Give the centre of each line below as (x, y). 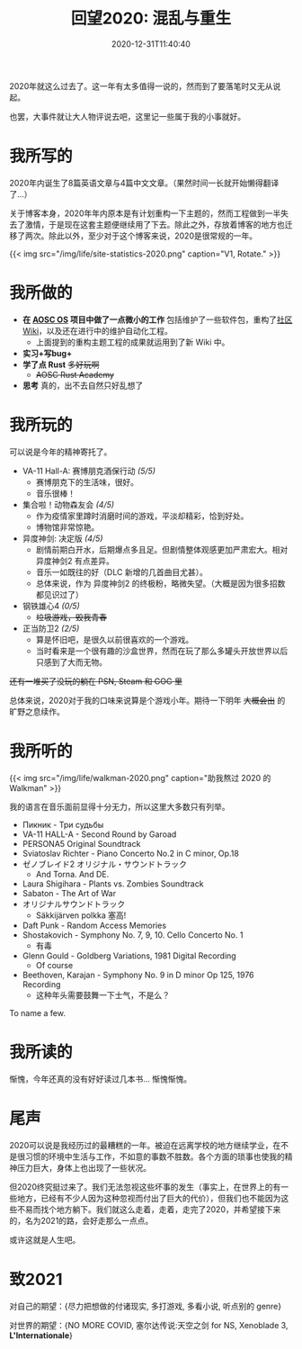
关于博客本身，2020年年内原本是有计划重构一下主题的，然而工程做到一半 (145, 213)
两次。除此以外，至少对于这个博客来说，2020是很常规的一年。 (141, 236)
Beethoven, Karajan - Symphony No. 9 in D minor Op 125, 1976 (138, 975)
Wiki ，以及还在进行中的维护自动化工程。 (98, 330)
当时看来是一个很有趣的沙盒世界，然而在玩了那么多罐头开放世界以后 (162, 651)
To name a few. (37, 1012)
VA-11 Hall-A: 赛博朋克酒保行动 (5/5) (89, 471)
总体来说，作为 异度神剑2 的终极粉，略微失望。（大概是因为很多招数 (160, 583)
